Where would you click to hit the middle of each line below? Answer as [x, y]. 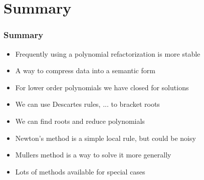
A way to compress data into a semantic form [85, 70]
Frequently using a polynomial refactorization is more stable [108, 53]
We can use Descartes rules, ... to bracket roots [87, 104]
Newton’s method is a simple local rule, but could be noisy [106, 138]
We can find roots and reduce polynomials [80, 121]
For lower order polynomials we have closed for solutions [102, 87]
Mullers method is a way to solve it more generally [93, 155]
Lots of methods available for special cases [80, 171]
